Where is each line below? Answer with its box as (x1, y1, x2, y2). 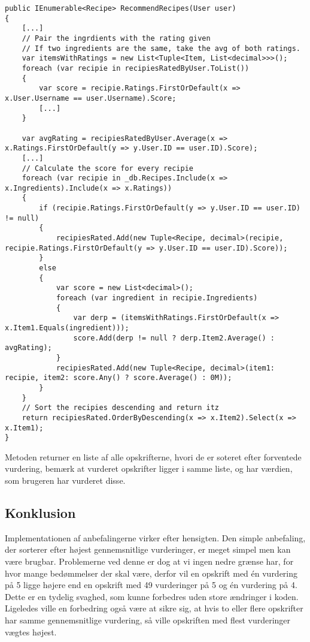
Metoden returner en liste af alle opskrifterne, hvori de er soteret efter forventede (5, 450, 302, 463)
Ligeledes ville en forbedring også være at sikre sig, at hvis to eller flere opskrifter (5, 602, 303, 614)
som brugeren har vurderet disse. (5, 474, 126, 487)
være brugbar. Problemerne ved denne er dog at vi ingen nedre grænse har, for (5, 555, 294, 568)
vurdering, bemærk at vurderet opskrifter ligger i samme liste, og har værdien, (5, 462, 293, 475)
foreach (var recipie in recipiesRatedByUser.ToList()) (22, 64, 250, 73)
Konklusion (5, 504, 76, 522)
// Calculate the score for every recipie (22, 164, 193, 173)
